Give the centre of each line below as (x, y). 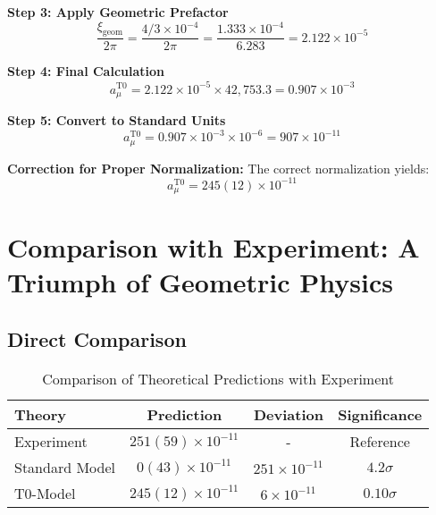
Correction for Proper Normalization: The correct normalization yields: (218, 168)
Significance (380, 414)
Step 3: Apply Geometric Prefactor (118, 12)
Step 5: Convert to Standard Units (117, 119)
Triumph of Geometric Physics (200, 282)
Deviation (288, 414)
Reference (380, 441)
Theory (40, 414)
